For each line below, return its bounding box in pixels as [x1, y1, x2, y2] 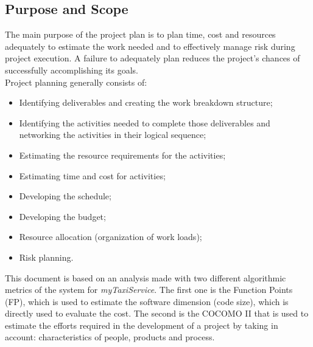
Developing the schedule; [19, 190, 111, 202]
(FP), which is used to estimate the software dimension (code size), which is [5, 295, 289, 307]
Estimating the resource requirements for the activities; [19, 148, 226, 161]
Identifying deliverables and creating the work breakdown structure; [19, 96, 273, 109]
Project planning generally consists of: [5, 75, 147, 88]
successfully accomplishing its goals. [5, 63, 139, 76]
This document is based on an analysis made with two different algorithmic [5, 271, 286, 284]
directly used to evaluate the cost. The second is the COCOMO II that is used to [5, 307, 309, 320]
